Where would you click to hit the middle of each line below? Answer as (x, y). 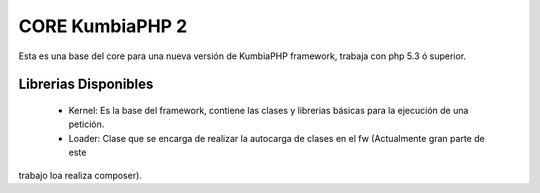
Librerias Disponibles (86, 84)
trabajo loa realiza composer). (80, 175)
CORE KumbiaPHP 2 (103, 26)
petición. (86, 124)
